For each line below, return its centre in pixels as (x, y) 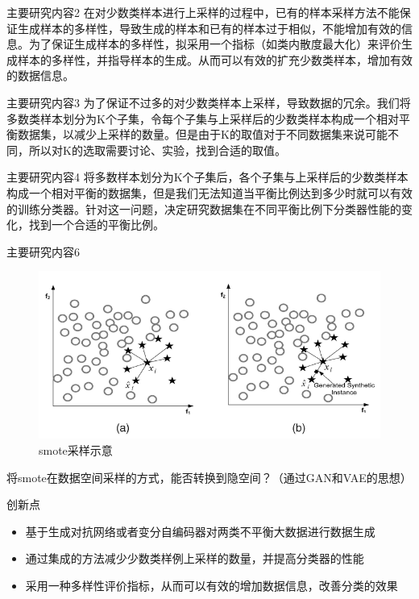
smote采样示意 (76, 449)
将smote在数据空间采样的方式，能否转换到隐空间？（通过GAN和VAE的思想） (209, 477)
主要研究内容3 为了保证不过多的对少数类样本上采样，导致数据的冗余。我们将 (209, 102)
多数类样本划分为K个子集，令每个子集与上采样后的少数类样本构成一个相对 (203, 118)
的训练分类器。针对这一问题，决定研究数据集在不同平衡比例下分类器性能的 (204, 208)
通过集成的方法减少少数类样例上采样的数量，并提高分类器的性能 (195, 558)
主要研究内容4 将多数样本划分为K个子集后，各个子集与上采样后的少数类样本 (207, 177)
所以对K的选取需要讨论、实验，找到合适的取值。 (157, 150)
